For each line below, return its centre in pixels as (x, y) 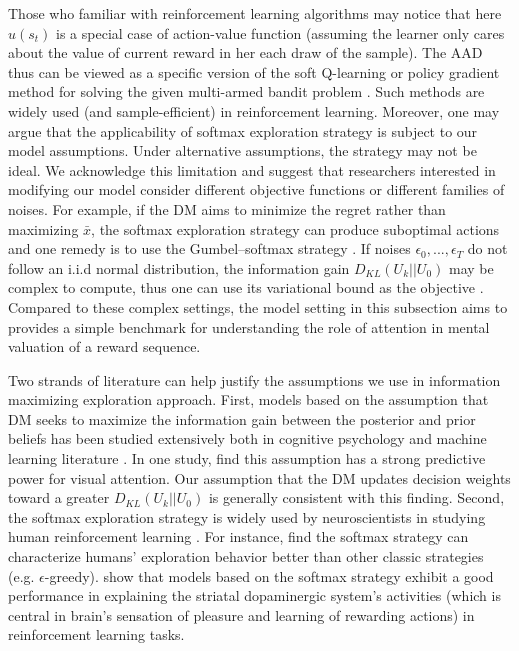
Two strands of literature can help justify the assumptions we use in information (254, 379)
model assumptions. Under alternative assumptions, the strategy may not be (242, 150)
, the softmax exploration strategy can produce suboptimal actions (295, 228)
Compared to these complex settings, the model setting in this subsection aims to (258, 306)
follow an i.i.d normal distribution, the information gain (179, 267)
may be (471, 267)
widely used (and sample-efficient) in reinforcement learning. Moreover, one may (254, 110)
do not (487, 248)
